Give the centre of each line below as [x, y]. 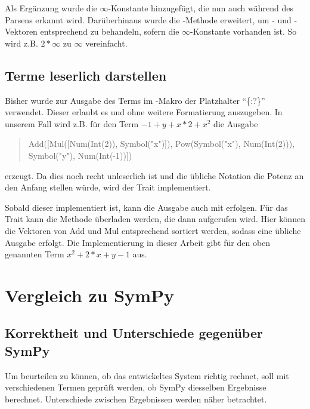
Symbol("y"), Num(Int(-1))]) [80, 155]
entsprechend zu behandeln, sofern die [110, 31]
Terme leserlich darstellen [86, 75]
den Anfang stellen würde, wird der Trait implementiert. [108, 187]
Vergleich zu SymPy [90, 295]
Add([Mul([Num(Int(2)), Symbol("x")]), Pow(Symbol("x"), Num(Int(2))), [162, 144]
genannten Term [35, 254]
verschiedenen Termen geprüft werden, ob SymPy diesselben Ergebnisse [136, 387]
